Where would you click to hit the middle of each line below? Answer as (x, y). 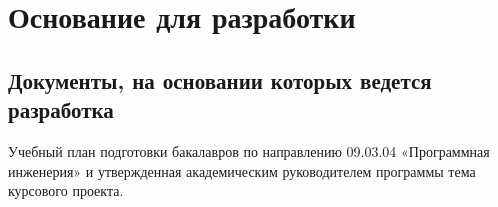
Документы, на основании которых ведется (220, 79)
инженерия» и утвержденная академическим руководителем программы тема (242, 170)
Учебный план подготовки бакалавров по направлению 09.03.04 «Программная (249, 150)
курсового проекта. (66, 190)
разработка (61, 109)
